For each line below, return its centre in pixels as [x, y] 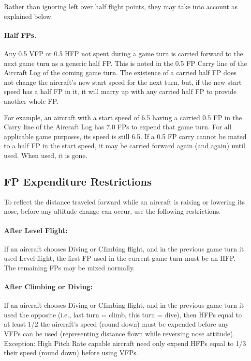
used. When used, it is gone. [46, 155]
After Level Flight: [36, 230]
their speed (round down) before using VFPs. [71, 353]
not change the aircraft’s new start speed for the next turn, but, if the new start [123, 82]
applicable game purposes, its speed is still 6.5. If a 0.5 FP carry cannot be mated [125, 136]
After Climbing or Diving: [48, 287]
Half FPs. [20, 35]
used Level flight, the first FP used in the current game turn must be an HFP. [120, 258]
